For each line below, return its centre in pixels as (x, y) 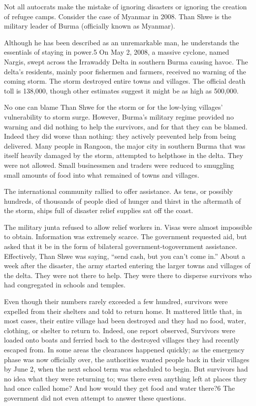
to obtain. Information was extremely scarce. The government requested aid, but (126, 236)
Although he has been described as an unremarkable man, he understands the (122, 42)
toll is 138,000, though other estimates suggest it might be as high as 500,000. (121, 90)
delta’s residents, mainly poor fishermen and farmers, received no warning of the (125, 71)
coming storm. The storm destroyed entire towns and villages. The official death (125, 81)
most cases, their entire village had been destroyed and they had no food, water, (125, 321)
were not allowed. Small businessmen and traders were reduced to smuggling (119, 165)
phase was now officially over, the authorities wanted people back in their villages (127, 359)
